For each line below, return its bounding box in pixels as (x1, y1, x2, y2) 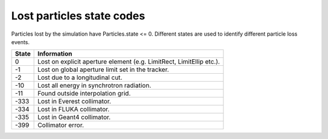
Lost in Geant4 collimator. (37, 113, 111, 121)
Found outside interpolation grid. (37, 89, 131, 98)
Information (37, 50, 72, 58)
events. (11, 38, 30, 45)
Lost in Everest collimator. (37, 97, 112, 106)
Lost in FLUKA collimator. (37, 105, 110, 114)
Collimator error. (37, 121, 84, 129)
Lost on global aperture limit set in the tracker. (37, 65, 169, 74)
